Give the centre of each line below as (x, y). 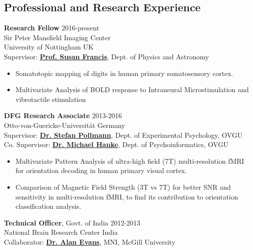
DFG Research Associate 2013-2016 (63, 115)
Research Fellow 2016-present (52, 28)
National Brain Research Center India (61, 232)
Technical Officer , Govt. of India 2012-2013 (72, 222)
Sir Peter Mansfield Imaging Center (57, 37)
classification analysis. (48, 206)
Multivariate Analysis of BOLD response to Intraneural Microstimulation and (132, 89)
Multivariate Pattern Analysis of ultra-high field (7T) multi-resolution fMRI (130, 161)
